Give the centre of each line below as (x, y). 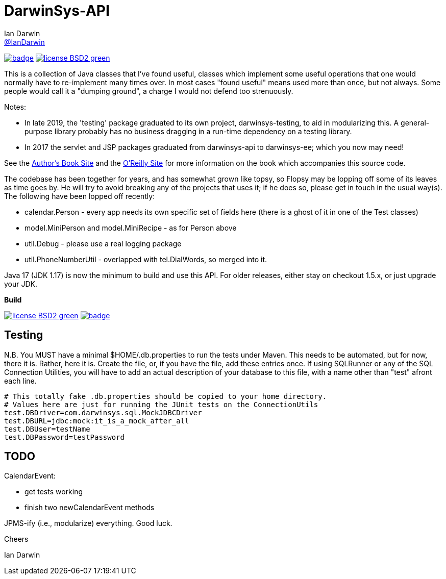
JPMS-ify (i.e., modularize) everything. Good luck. (88, 523)
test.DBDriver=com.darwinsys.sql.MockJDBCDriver (103, 412)
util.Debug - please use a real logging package (103, 243)
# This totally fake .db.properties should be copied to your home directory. (166, 396)
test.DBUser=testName (47, 429)
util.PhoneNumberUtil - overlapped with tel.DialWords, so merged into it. (146, 259)
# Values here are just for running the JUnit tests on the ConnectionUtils (161, 404)
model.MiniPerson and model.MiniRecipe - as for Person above (131, 228)
